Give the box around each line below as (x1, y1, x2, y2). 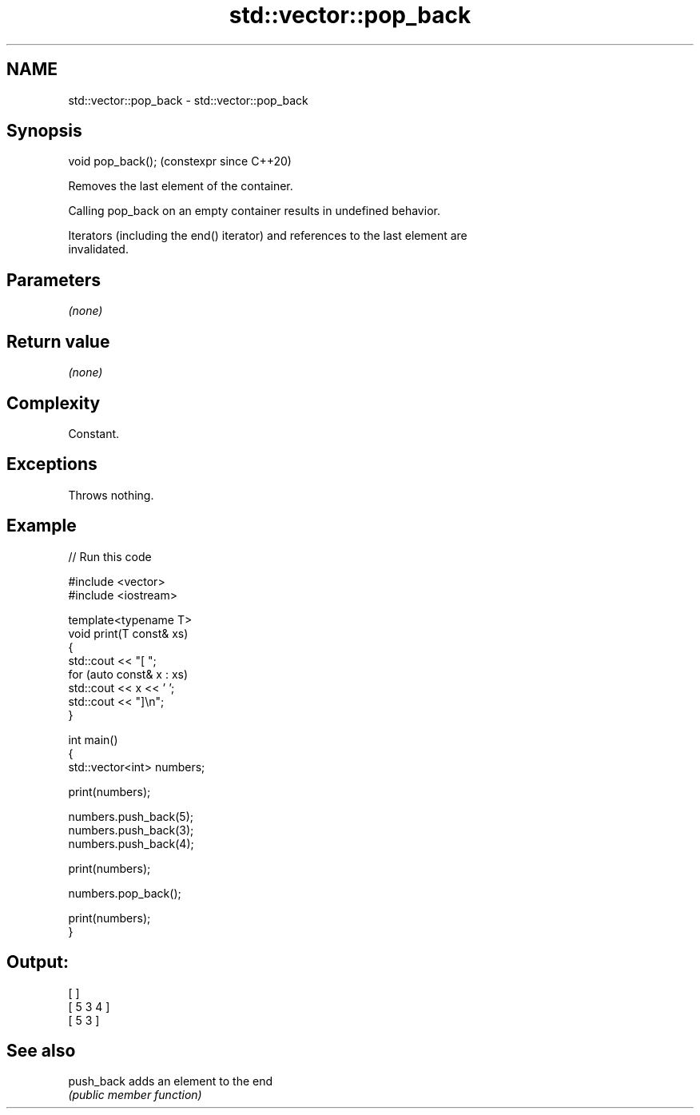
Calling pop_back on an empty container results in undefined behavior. (68, 204, 440, 218)
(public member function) (68, 1088, 202, 1102)
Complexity (6, 392, 101, 413)
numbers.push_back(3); (68, 822, 194, 837)
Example (6, 516, 77, 536)
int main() (68, 732, 118, 747)
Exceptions (6, 454, 97, 475)
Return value (6, 331, 110, 352)
